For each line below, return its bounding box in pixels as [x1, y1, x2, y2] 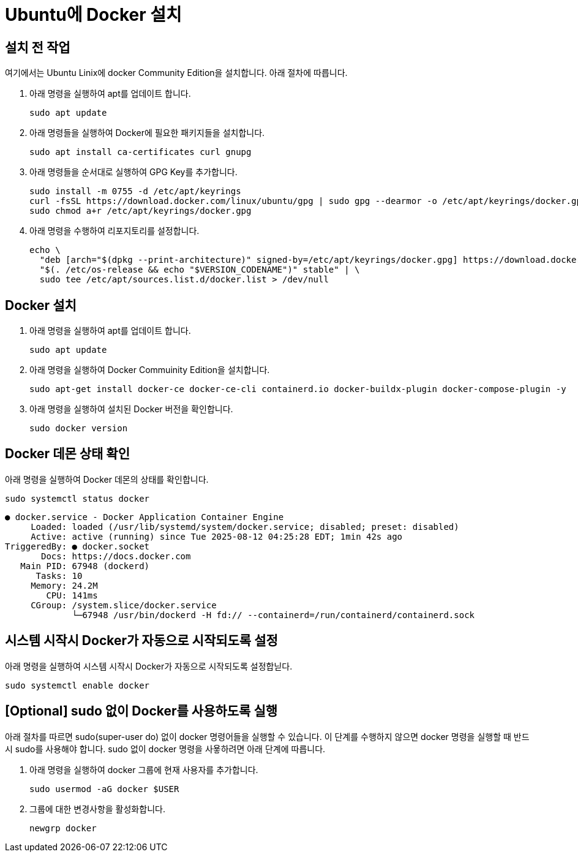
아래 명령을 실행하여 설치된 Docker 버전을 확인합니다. [29, 404, 233, 415]
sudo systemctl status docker [5, 493, 150, 504]
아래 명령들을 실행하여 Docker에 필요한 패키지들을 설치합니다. [29, 127, 265, 138]
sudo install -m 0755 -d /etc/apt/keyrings [29, 186, 241, 197]
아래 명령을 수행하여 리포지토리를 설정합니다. [29, 225, 200, 236]
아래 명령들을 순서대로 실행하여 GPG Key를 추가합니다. [29, 167, 238, 178]
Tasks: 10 [36, 570, 83, 581]
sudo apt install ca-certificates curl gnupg [29, 147, 252, 157]
